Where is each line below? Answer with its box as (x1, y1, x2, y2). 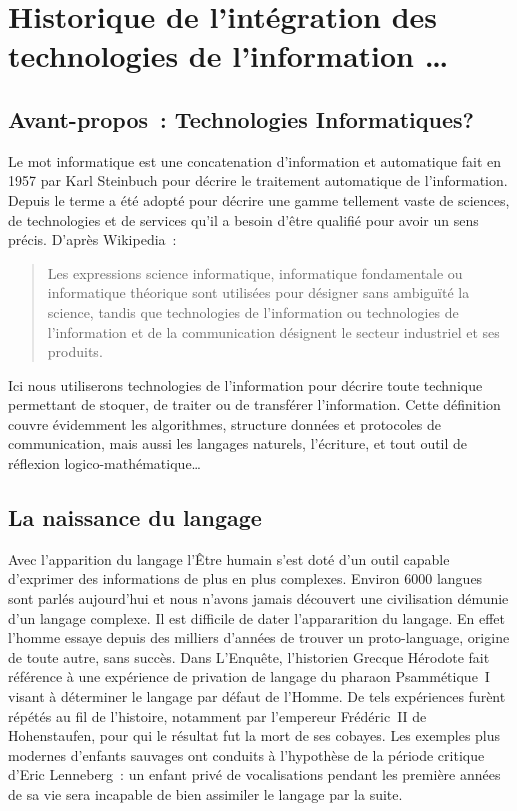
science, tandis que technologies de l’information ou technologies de (47, 301, 459, 322)
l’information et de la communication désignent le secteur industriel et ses (47, 321, 500, 342)
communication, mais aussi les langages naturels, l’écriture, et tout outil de (8, 433, 468, 454)
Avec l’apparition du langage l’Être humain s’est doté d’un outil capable (8, 548, 450, 569)
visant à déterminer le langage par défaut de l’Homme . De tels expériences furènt (8, 686, 506, 707)
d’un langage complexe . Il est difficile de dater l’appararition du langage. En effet (8, 607, 506, 628)
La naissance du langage (8, 502, 262, 533)
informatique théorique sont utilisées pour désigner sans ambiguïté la (47, 282, 470, 303)
